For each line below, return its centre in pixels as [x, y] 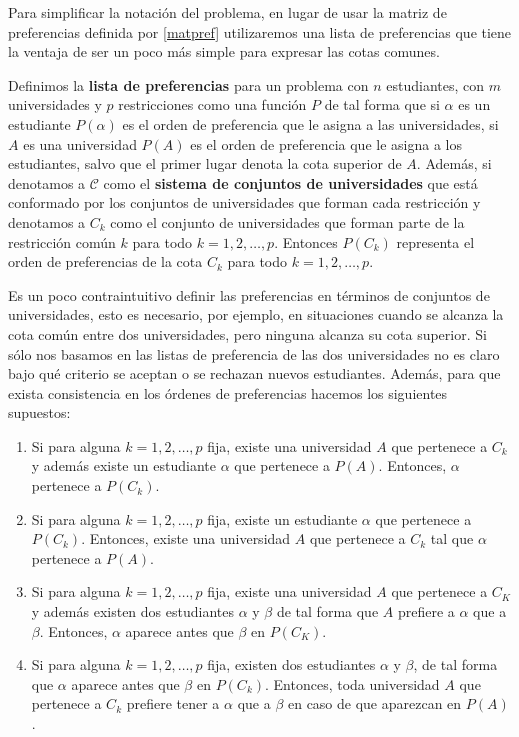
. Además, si [454, 163]
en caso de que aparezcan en [374, 703]
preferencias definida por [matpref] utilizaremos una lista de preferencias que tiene [260, 31]
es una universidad [80, 143]
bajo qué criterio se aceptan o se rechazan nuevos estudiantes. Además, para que [254, 373]
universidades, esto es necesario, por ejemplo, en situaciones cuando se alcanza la [256, 314]
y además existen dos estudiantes [132, 611]
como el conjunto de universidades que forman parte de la [287, 221]
